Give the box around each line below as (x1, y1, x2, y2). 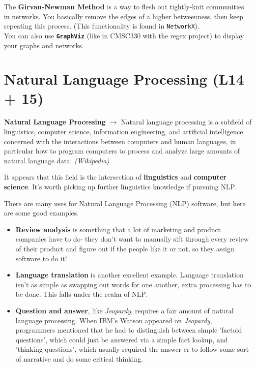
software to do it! (15, 253, 67, 263)
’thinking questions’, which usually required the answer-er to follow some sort (15, 344, 249, 354)
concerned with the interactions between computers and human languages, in (4, 136, 236, 146)
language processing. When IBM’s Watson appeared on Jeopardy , (15, 315, 212, 325)
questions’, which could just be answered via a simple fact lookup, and (15, 334, 228, 344)
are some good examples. (4, 208, 79, 218)
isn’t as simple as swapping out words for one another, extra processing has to (15, 279, 251, 289)
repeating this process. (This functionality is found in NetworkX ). (4, 21, 199, 31)
